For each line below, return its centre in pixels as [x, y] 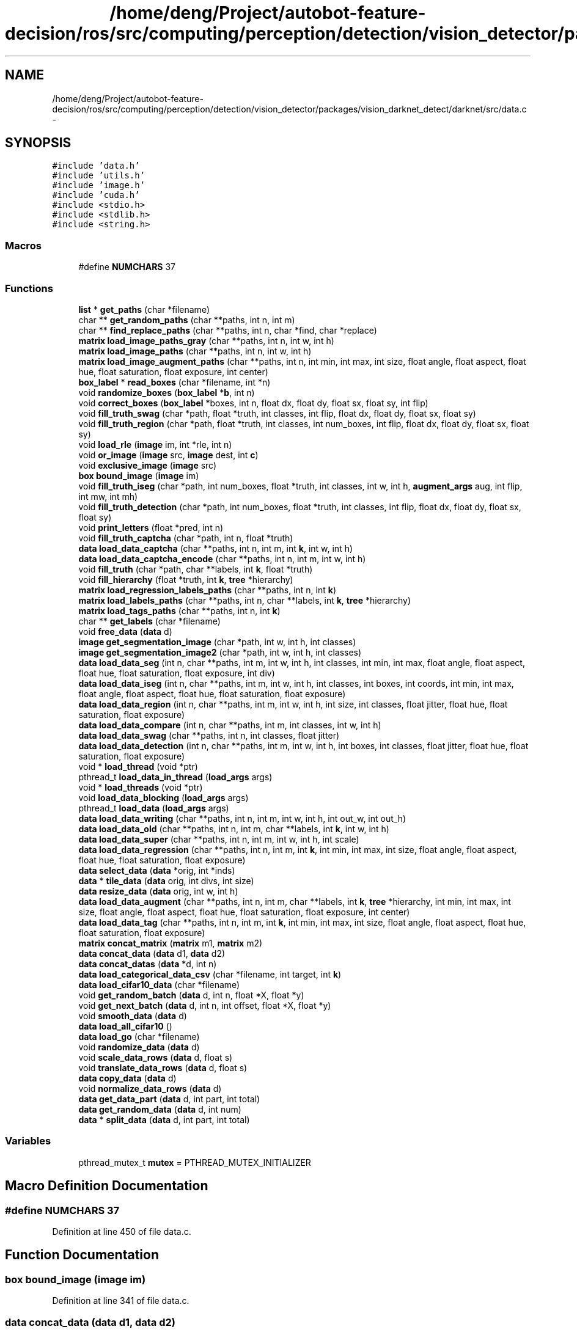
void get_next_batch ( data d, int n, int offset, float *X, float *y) [205, 1005]
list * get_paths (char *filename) [144, 309]
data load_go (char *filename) [139, 1036]
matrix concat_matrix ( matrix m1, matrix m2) [171, 943]
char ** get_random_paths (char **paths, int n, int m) [187, 320]
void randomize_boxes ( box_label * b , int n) [167, 392]
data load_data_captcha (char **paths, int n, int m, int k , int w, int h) [216, 548]
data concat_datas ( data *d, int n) [148, 964]
